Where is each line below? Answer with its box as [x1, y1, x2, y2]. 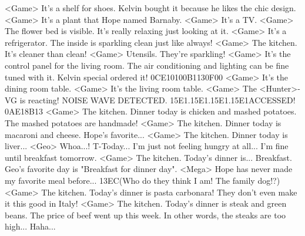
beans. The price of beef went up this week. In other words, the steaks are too [5, 208, 286, 221]
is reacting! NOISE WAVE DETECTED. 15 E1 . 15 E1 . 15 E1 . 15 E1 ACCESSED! [19, 93, 296, 106]
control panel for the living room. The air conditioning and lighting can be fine [5, 59, 289, 71]
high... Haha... [5, 220, 56, 232]
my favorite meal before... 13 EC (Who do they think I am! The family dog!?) [5, 174, 280, 186]
